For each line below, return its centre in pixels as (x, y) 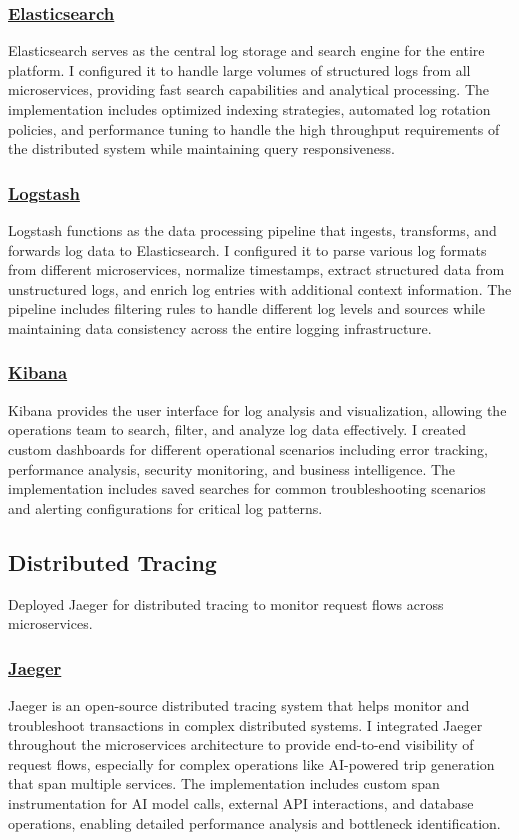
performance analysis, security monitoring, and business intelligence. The (232, 468)
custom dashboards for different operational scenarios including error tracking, (248, 448)
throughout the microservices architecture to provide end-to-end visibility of (241, 744)
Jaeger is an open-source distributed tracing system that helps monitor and (239, 704)
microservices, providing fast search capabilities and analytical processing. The (249, 89)
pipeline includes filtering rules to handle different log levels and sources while (246, 308)
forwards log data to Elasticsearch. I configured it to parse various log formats (247, 249)
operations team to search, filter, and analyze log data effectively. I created (237, 429)
